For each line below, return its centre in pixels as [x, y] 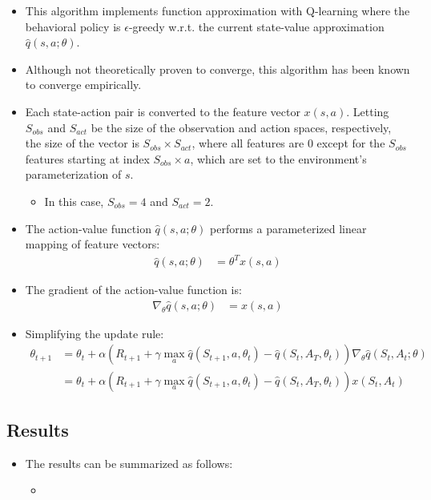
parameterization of [73, 174]
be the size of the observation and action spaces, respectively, [241, 127]
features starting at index [87, 158]
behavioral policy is [73, 26]
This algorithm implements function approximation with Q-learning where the [218, 10]
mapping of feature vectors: [93, 244]
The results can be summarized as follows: [129, 463]
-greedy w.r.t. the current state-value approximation [256, 26]
